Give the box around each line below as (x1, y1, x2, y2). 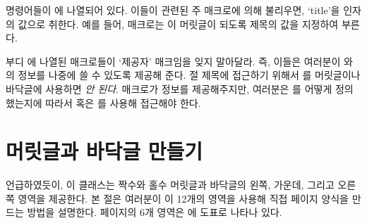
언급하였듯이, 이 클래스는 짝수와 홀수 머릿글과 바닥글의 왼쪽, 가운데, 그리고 (6, 177, 335, 192)
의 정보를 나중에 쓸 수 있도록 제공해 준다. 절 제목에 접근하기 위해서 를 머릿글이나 (6, 68, 361, 82)
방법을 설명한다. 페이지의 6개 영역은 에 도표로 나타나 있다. (27, 205, 282, 219)
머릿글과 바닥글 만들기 (6, 136, 203, 165)
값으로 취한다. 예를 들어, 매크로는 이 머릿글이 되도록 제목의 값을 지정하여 (18, 16, 339, 31)
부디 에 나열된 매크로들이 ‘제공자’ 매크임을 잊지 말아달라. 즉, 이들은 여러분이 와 (6, 53, 353, 68)
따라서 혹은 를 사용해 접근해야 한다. (45, 95, 201, 110)
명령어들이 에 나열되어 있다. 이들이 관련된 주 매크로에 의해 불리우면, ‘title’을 (6, 3, 340, 17)
